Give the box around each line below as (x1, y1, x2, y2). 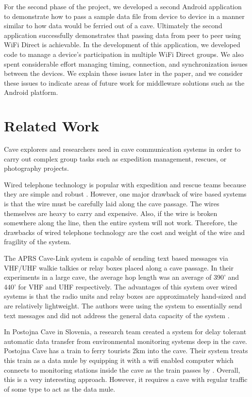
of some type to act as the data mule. (4, 383, 116, 394)
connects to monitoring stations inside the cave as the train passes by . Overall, (4, 364, 240, 375)
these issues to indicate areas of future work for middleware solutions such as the (4, 77, 245, 88)
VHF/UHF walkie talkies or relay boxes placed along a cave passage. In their (4, 262, 234, 272)
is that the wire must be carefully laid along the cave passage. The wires (4, 198, 219, 209)
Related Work (4, 116, 100, 136)
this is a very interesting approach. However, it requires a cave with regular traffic (4, 374, 248, 384)
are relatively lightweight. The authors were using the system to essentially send (4, 300, 242, 310)
